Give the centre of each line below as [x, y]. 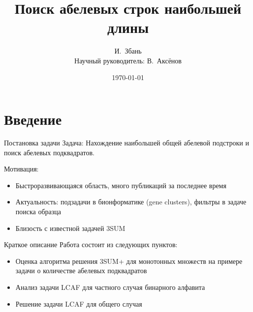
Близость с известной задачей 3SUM [70, 228]
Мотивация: [21, 169]
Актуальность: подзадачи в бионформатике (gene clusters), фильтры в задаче [131, 202]
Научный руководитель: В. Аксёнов [128, 60]
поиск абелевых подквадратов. [49, 152]
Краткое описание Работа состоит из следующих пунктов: [91, 244]
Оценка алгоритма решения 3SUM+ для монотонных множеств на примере [129, 261]
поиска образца [38, 211]
